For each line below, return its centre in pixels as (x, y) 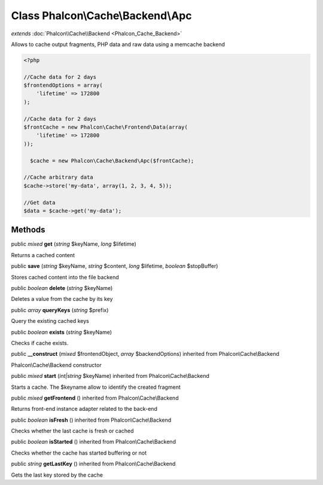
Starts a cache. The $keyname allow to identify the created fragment (96, 387)
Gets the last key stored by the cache (57, 475)
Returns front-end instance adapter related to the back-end (84, 409)
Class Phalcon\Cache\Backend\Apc (101, 16)
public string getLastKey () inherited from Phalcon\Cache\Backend (93, 464)
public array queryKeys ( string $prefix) (60, 310)
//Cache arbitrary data (59, 177)
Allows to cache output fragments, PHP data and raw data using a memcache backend (118, 44)
